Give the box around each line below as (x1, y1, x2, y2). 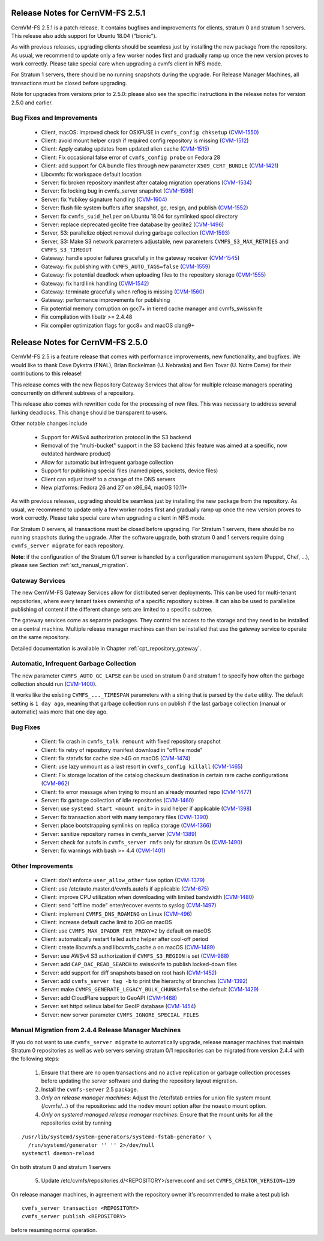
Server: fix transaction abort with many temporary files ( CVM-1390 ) (41, 813, 208, 820)
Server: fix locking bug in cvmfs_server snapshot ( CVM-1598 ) (41, 187, 194, 194)
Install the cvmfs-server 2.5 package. (41, 1086, 139, 1093)
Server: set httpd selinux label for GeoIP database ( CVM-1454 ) (41, 1003, 196, 1010)
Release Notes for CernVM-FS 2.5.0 (11, 337, 148, 347)
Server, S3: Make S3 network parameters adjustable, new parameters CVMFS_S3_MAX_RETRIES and (41, 238, 289, 245)
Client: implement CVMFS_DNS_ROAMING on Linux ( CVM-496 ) (41, 910, 192, 918)
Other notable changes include (11, 420, 88, 427)
